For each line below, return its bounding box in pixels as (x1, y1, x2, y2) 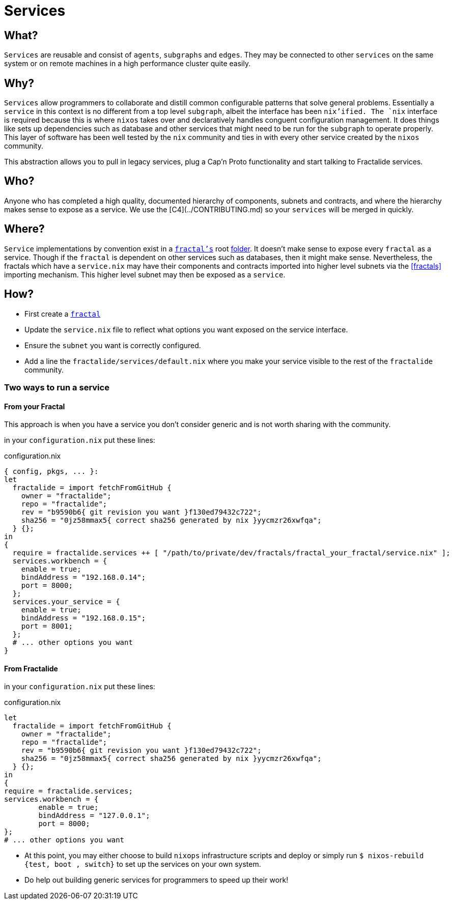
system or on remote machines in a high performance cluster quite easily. (4, 59, 251, 68)
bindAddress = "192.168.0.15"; (21, 614, 146, 623)
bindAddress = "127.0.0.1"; (38, 811, 150, 820)
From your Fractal (4, 402, 65, 411)
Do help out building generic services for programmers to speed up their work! (24, 875, 289, 885)
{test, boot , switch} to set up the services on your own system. (24, 860, 261, 869)
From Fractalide (4, 664, 58, 673)
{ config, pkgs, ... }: (4, 467, 99, 476)
